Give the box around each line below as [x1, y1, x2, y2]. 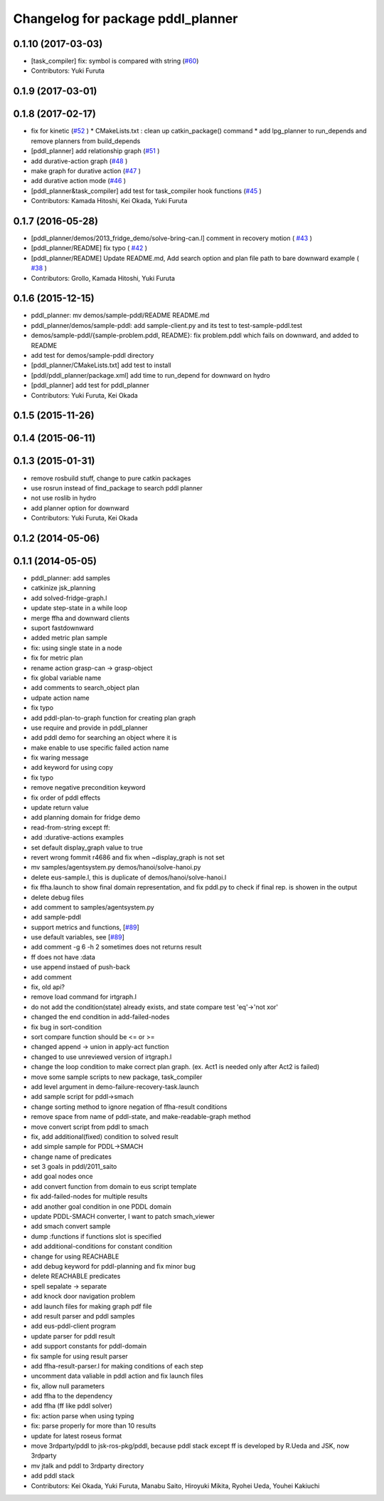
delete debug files [31, 893, 85, 902]
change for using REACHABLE [31, 1252, 119, 1261]
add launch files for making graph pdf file [31, 1301, 152, 1311]
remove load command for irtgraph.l [31, 993, 137, 1001]
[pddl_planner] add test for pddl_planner [31, 381, 149, 390]
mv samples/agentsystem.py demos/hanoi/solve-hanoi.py [31, 863, 201, 872]
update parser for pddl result [31, 1331, 115, 1340]
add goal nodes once [31, 1172, 93, 1181]
